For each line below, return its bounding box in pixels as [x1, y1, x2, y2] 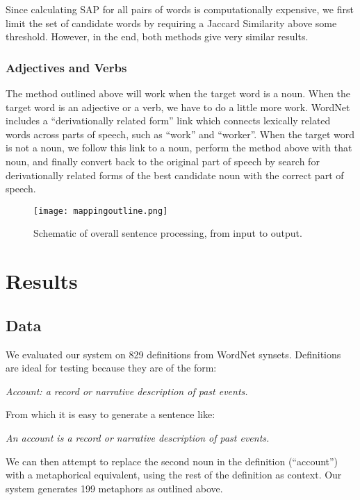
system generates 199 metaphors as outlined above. [6, 481, 223, 495]
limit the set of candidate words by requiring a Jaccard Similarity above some [6, 15, 337, 30]
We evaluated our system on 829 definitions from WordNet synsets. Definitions [6, 347, 341, 361]
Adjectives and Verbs [6, 58, 127, 76]
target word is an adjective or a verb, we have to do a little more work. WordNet [6, 99, 350, 114]
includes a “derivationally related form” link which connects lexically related [6, 113, 331, 128]
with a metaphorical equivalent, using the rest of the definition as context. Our [6, 467, 342, 482]
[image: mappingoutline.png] [33, 206, 168, 216]
